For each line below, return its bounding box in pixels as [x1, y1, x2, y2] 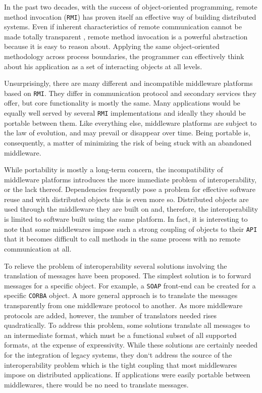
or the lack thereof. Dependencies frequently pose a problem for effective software [4, 184, 256, 194]
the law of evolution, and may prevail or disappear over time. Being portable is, [4, 127, 250, 138]
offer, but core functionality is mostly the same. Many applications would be [4, 97, 240, 108]
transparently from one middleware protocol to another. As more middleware [4, 300, 243, 310]
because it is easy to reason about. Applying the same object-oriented [4, 41, 220, 52]
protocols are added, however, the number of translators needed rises [4, 310, 217, 320]
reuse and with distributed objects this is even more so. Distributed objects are [4, 193, 249, 204]
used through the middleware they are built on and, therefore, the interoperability [4, 204, 258, 214]
